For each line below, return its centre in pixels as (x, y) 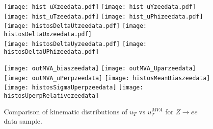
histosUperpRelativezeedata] (52, 96)
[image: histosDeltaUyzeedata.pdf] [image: (76, 44)
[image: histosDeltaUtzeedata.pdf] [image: (76, 26)
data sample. (23, 121)
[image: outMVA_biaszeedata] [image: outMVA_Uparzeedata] (100, 68)
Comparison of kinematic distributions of (66, 111)
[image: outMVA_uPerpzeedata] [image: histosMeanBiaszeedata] (107, 78)
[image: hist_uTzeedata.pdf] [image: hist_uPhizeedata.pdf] (104, 16)
